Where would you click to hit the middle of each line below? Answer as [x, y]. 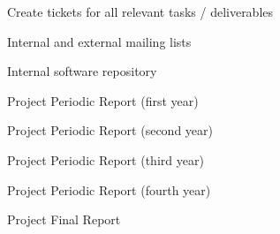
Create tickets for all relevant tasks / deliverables [140, 11]
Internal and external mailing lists [99, 41]
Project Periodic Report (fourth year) [109, 189]
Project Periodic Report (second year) [110, 130]
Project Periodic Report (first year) [103, 100]
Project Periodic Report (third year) [106, 159]
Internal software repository [82, 71]
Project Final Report [64, 219]
